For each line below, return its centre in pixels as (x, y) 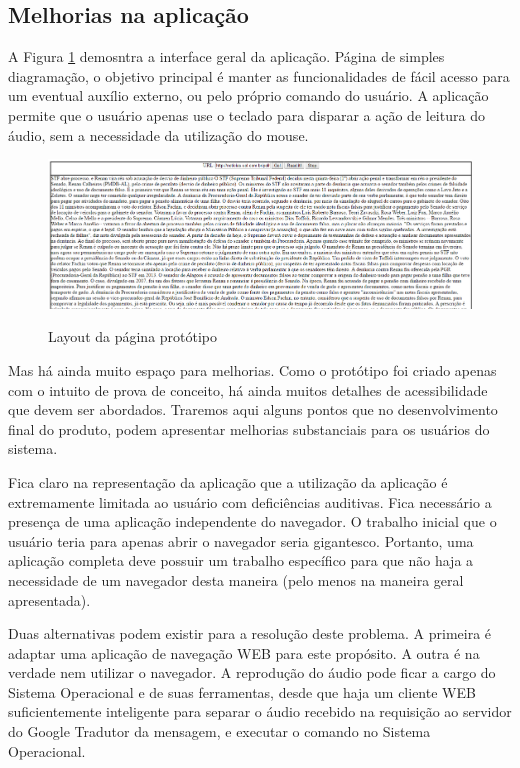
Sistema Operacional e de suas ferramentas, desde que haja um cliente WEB (242, 691)
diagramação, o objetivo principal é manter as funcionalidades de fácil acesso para (259, 75)
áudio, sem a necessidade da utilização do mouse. (158, 134)
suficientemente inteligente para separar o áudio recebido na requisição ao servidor (260, 711)
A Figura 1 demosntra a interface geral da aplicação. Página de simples (226, 56)
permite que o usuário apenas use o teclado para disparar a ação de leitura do (246, 114)
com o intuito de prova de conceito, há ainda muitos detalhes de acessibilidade (248, 389)
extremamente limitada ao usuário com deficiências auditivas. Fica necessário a (250, 501)
